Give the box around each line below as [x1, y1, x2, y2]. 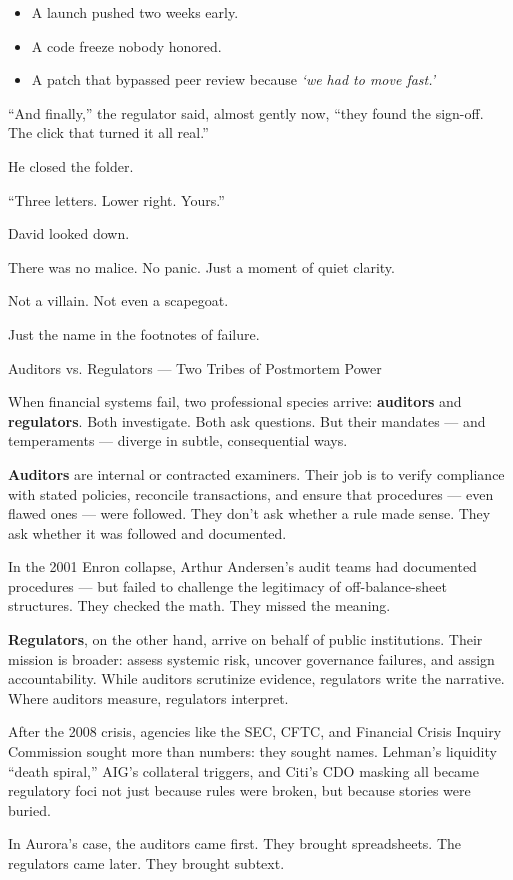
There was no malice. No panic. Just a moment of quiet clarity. [8, 256, 395, 277]
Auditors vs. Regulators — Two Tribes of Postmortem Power [8, 357, 382, 378]
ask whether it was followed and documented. [8, 522, 287, 543]
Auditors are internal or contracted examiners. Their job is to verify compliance [8, 463, 505, 484]
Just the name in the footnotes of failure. [8, 323, 260, 344]
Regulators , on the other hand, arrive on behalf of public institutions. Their [8, 629, 483, 650]
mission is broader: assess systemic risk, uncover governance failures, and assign [8, 648, 495, 669]
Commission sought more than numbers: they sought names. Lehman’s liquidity [8, 741, 497, 762]
